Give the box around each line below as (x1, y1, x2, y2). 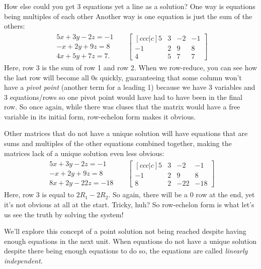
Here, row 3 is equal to (4, 189, 74, 200)
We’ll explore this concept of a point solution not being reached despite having (4, 226, 246, 236)
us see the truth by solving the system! (4, 209, 124, 219)
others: (4, 21, 25, 31)
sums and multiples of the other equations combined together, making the (4, 138, 232, 149)
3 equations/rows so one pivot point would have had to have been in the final (4, 91, 242, 102)
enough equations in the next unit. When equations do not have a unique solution (4, 235, 256, 246)
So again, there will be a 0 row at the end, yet (112, 189, 255, 200)
